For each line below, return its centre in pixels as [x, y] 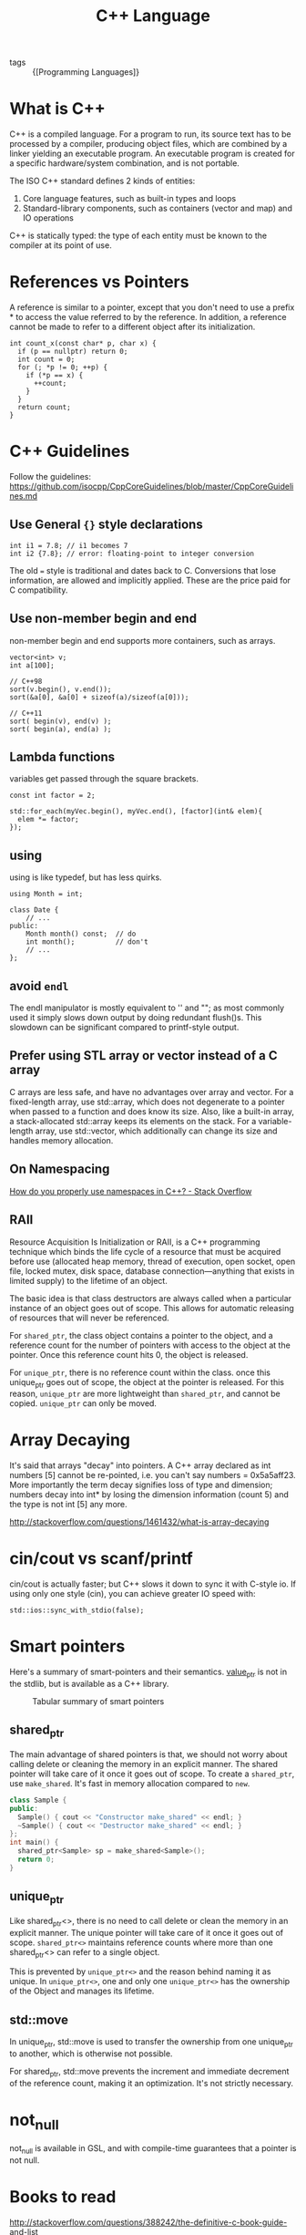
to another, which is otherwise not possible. [91, 2054]
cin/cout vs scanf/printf [101, 1559]
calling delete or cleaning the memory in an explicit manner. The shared [144, 1764]
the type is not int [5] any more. [68, 1505]
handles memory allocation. [61, 1140]
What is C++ [58, 109]
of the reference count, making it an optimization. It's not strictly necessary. [152, 2083]
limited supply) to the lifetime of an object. [89, 1280]
